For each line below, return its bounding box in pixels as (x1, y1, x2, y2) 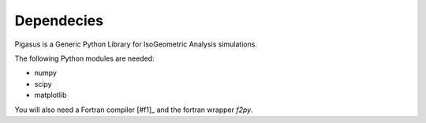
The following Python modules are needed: (14, 54, 155, 63)
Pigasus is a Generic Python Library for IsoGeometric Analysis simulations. (14, 39, 258, 49)
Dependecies (14, 12, 104, 29)
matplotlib (34, 91, 67, 100)
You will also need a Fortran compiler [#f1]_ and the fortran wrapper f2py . (14, 105, 253, 114)
